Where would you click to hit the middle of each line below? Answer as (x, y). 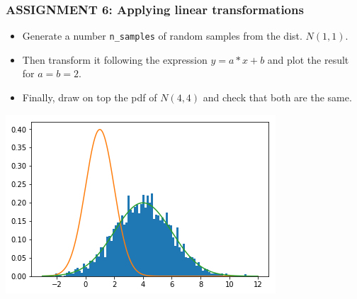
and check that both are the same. (277, 97)
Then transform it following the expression (115, 59)
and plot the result (308, 59)
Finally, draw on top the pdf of (90, 97)
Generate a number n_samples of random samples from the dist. (162, 36)
